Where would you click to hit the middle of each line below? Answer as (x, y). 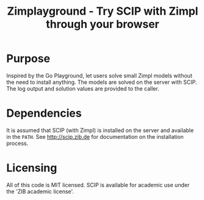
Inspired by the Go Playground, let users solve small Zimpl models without (99, 75)
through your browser (103, 24)
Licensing (32, 168)
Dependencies (44, 113)
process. (17, 143)
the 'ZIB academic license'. (40, 191)
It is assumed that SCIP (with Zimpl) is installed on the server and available (100, 130)
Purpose (28, 59)
